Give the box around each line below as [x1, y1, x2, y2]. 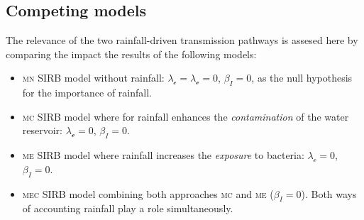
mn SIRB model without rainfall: [22, 70, 165, 85]
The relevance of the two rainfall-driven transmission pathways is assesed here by [6, 33, 358, 48]
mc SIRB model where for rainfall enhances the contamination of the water [22, 109, 349, 123]
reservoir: [22, 123, 62, 138]
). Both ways [301, 186, 357, 201]
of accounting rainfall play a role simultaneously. [22, 201, 233, 216]
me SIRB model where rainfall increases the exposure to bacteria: [22, 148, 304, 163]
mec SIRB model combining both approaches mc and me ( [22, 186, 274, 201]
